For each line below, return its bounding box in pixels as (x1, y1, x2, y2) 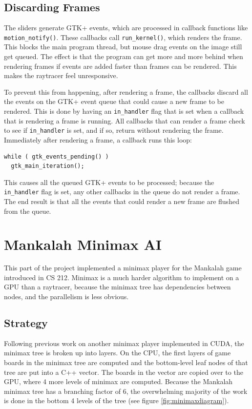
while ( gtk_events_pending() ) (4, 153, 109, 160)
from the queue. (4, 205, 51, 216)
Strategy (4, 315, 48, 330)
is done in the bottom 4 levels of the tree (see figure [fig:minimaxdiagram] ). (4, 395, 229, 406)
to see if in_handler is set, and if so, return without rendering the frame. (4, 125, 224, 135)
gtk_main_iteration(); (11, 163, 84, 170)
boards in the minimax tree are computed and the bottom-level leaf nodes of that (4, 357, 248, 368)
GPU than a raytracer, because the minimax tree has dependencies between (4, 282, 231, 292)
